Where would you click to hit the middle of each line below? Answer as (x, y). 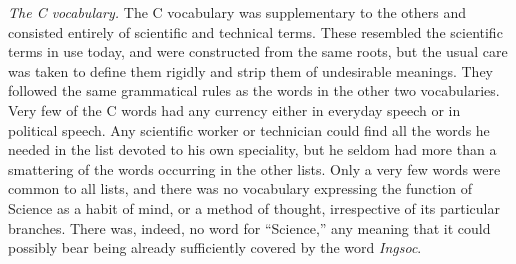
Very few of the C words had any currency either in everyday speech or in (234, 109)
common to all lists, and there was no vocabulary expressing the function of (240, 188)
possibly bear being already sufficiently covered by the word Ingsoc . (215, 247)
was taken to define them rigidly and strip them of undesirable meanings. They (250, 70)
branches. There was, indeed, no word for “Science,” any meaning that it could (249, 227)
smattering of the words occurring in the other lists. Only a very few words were (254, 168)
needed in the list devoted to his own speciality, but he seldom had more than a (252, 149)
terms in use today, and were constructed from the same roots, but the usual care (258, 51)
